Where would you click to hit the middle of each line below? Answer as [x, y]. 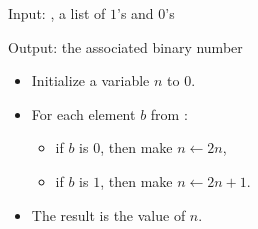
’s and [135, 13]
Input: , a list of [57, 13]
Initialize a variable [90, 80]
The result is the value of [108, 214]
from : [169, 113]
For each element [83, 113]
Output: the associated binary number [125, 46]
